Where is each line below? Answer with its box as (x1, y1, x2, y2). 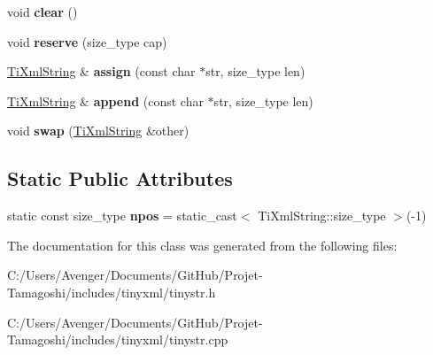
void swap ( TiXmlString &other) (7, 121, 189, 140)
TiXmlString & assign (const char (7, 62, 196, 81)
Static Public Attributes (7, 165, 233, 192)
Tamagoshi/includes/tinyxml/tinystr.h (7, 282, 216, 301)
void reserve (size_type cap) (7, 32, 167, 50)
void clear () (7, 3, 78, 20)
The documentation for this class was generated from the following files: (7, 235, 398, 254)
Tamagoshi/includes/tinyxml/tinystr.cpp (7, 330, 228, 349)
